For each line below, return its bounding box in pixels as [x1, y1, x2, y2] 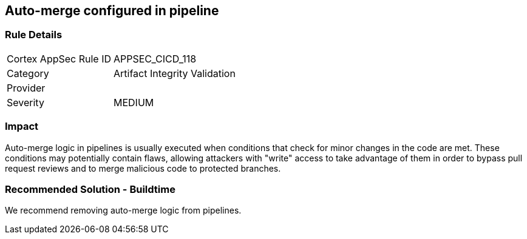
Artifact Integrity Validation [114, 67, 236, 79]
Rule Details [5, 29, 63, 41]
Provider [7, 81, 46, 94]
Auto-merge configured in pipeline [5, 3, 219, 18]
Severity [7, 96, 44, 109]
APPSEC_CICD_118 [114, 52, 197, 65]
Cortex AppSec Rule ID [7, 52, 112, 65]
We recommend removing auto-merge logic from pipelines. [5, 205, 242, 216]
